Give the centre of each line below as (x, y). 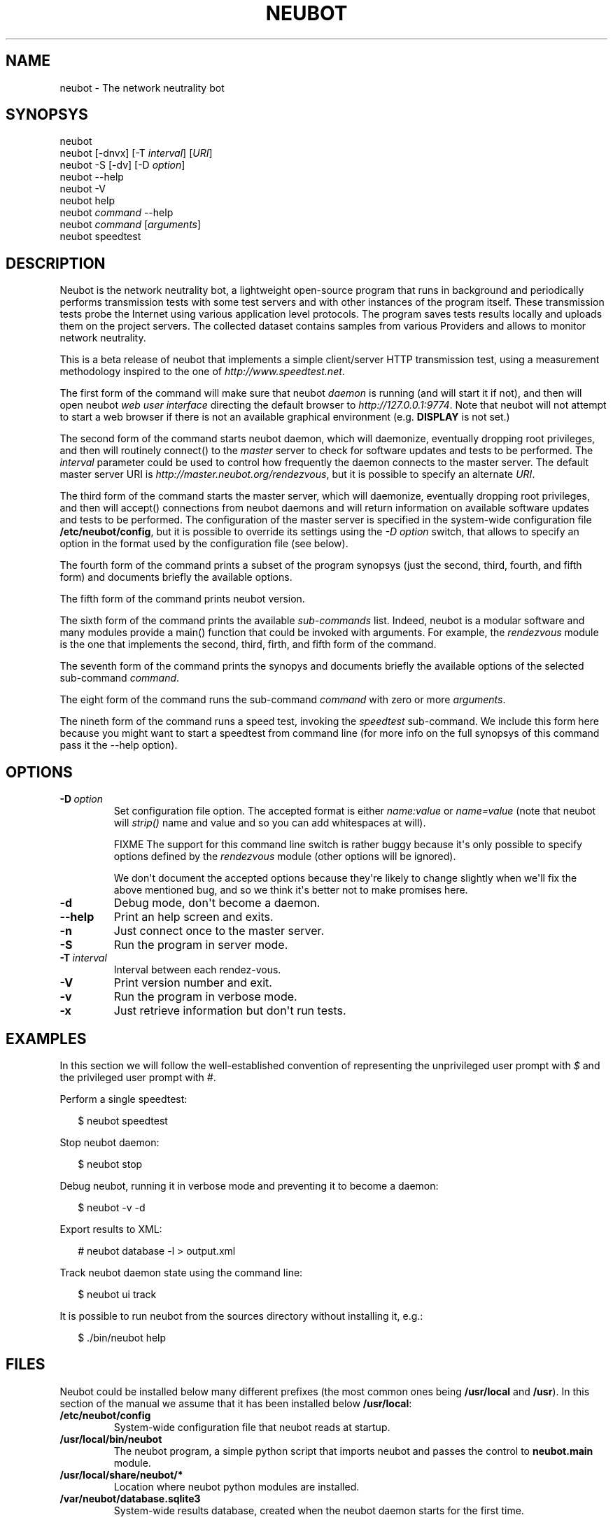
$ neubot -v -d (112, 1207)
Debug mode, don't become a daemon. (217, 903)
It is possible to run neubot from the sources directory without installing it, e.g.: (241, 1316)
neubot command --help (117, 213)
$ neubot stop (110, 1164)
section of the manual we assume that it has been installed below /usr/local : (236, 1403)
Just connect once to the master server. (219, 931)
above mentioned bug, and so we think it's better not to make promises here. (291, 890)
